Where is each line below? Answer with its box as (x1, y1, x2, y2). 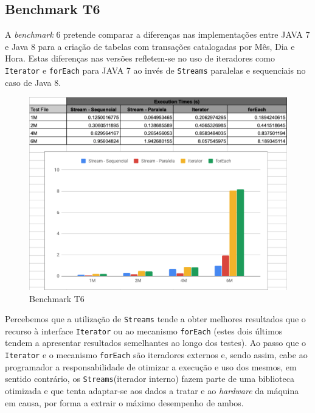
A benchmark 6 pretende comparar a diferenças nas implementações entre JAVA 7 (5, 28, 310, 41)
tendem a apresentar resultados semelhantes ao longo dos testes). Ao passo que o (5, 336, 306, 349)
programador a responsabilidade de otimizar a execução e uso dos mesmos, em (5, 360, 297, 373)
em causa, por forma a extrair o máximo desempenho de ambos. (5, 396, 244, 409)
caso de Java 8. (5, 76, 61, 88)
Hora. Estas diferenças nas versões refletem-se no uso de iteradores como (5, 52, 275, 65)
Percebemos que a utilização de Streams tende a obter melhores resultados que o (5, 312, 306, 325)
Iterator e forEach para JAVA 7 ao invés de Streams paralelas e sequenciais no (5, 63, 306, 76)
